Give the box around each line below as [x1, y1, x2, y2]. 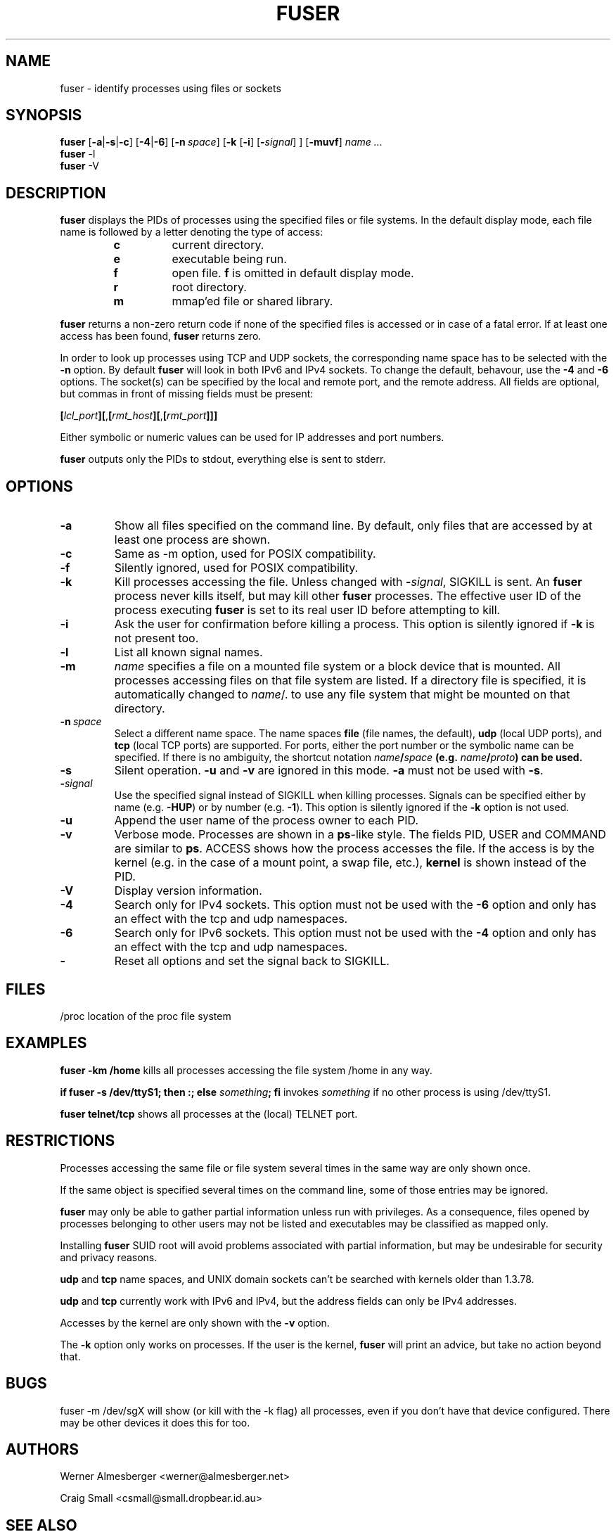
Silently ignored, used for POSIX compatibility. [114, 561, 359, 575]
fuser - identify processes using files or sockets [60, 82, 281, 94]
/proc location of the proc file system [60, 1009, 231, 1022]
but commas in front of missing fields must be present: [60, 388, 314, 400]
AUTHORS [6, 1440, 79, 1458]
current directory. [172, 238, 264, 253]
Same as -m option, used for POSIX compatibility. [114, 547, 376, 561]
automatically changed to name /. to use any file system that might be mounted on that [114, 687, 570, 702]
